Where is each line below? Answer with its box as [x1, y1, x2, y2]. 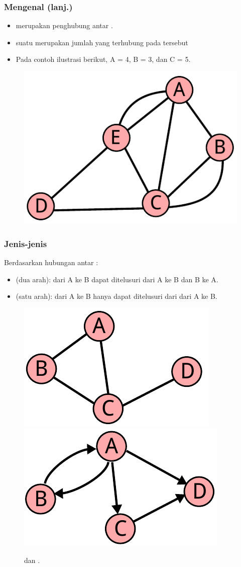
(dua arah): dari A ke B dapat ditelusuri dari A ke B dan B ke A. [16, 274, 218, 284]
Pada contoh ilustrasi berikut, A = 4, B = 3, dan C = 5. [16, 54, 191, 64]
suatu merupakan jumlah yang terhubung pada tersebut [16, 37, 188, 47]
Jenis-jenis [4, 237, 47, 250]
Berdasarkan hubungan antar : [4, 257, 98, 268]
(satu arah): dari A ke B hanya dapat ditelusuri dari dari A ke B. [16, 291, 217, 301]
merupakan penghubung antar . [16, 20, 113, 31]
